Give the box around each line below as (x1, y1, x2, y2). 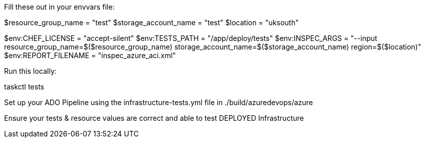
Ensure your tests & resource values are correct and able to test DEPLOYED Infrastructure (4, 114, 304, 122)
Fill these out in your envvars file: (4, 3, 115, 11)
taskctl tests (4, 82, 45, 91)
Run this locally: (4, 67, 57, 75)
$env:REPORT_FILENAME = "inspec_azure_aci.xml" (4, 51, 176, 60)
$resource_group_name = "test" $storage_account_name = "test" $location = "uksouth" (4, 18, 299, 27)
